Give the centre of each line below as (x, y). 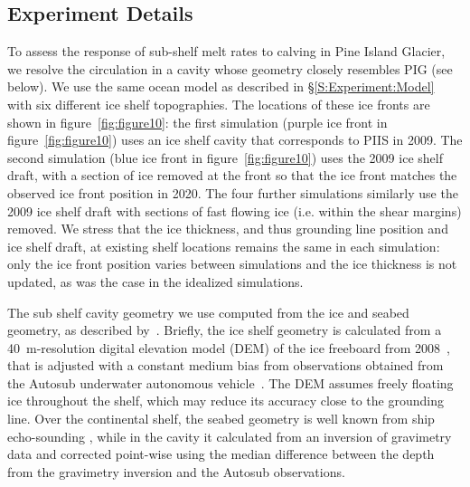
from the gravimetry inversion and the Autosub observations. (176, 471)
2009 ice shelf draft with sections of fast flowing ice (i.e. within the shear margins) (235, 210)
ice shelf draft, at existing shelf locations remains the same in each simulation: (224, 246)
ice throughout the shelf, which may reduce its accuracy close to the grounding (226, 401)
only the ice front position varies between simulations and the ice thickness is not (232, 264)
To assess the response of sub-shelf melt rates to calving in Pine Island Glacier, (226, 51)
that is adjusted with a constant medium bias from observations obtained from (226, 365)
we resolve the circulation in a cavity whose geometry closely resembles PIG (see (230, 68)
